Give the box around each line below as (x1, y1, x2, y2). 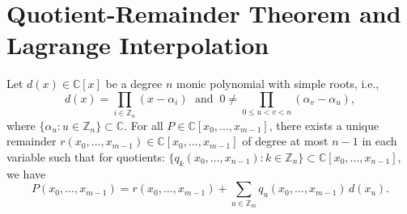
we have (6, 165, 46, 182)
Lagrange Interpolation (6, 28, 269, 61)
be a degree (105, 75, 163, 92)
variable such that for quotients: (6, 148, 165, 165)
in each (362, 132, 397, 149)
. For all (124, 116, 163, 133)
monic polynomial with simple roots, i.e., (176, 75, 379, 92)
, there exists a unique (269, 116, 379, 133)
